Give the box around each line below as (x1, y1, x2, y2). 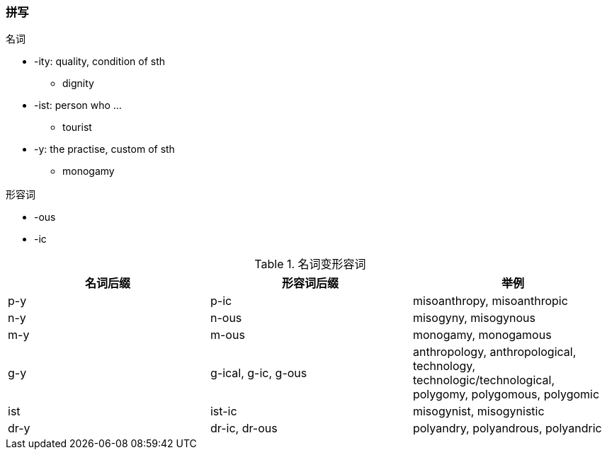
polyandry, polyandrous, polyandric (412, 421, 602, 436)
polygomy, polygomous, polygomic (412, 387, 600, 402)
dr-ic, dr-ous (210, 421, 278, 436)
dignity (62, 77, 94, 90)
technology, (412, 359, 476, 374)
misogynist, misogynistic (412, 404, 545, 419)
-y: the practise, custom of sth (34, 143, 175, 156)
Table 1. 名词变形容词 (254, 257, 366, 272)
